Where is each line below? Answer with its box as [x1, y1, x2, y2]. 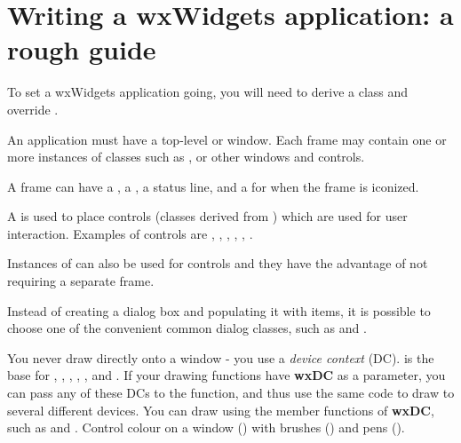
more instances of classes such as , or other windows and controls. [7, 147, 365, 166]
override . [7, 99, 59, 118]
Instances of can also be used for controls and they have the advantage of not [7, 254, 428, 273]
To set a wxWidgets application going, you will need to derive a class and [7, 83, 409, 101]
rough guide [7, 31, 156, 67]
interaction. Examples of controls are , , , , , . [7, 224, 253, 242]
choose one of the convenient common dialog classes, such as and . [7, 319, 367, 337]
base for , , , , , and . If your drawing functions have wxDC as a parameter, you [7, 366, 446, 384]
